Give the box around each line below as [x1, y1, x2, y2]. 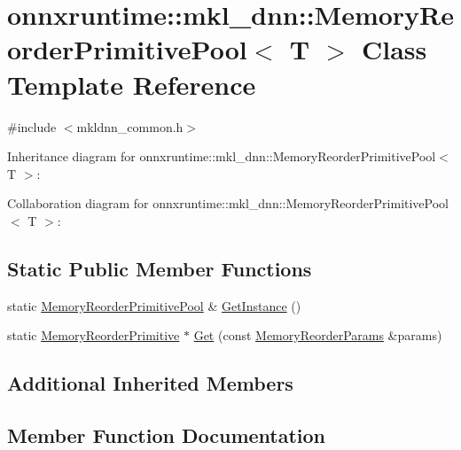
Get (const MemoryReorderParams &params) [193, 326, 442, 345]
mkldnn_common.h [76, 117, 184, 136]
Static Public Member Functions [7, 254, 312, 282]
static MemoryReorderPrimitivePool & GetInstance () [7, 296, 301, 314]
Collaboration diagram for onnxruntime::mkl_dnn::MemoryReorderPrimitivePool [7, 194, 449, 213]
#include [7, 117, 57, 136]
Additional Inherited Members [7, 369, 293, 397]
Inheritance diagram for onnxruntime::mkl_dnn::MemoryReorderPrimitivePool [7, 147, 436, 166]
